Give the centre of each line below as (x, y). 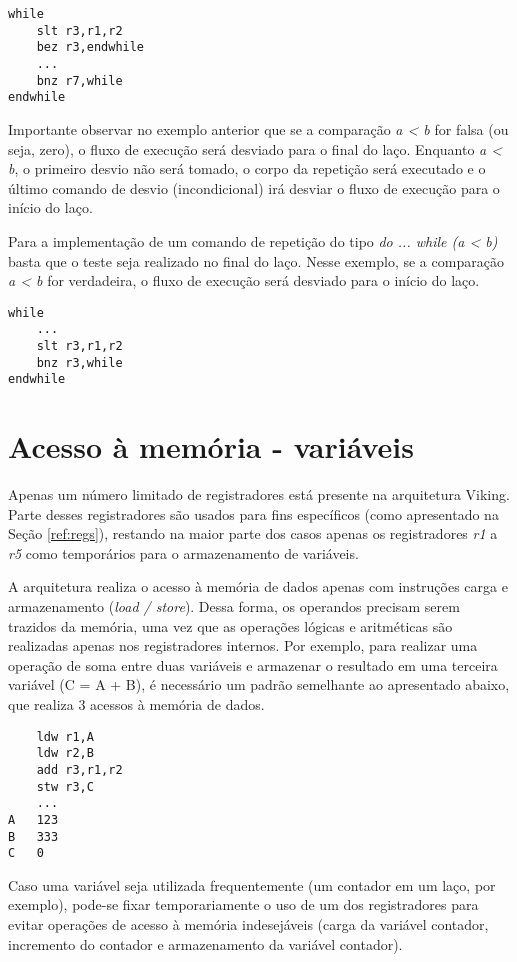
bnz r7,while (79, 80)
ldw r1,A (65, 736)
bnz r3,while (79, 362)
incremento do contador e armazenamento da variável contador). (205, 943)
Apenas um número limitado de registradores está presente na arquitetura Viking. (259, 494)
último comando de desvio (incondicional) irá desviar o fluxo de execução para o (254, 187)
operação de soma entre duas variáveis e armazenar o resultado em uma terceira (253, 664)
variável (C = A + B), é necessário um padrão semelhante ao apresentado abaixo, (259, 684)
